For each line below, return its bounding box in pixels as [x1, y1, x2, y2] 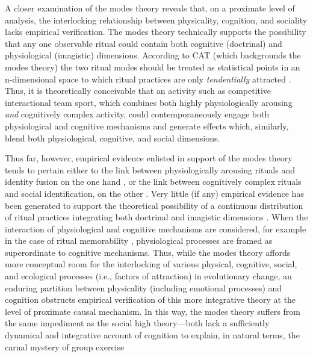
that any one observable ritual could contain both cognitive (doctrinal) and [5, 37, 282, 49]
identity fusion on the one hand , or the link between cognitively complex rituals [5, 175, 302, 188]
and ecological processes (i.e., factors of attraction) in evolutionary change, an [5, 270, 292, 282]
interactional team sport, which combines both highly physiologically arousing [5, 96, 293, 108]
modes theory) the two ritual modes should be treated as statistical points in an [5, 60, 300, 73]
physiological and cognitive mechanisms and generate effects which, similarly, [5, 119, 289, 132]
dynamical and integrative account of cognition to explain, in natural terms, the [5, 329, 300, 341]
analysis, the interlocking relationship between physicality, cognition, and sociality [5, 13, 308, 26]
